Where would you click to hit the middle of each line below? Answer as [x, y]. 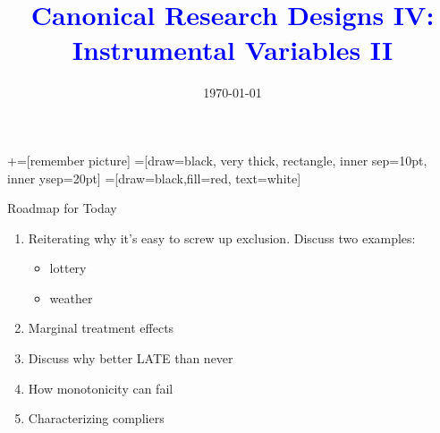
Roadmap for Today [62, 208]
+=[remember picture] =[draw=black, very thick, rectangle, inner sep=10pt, [217, 160]
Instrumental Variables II [233, 50]
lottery [68, 268]
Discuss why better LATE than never [131, 358]
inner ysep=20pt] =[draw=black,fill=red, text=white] [154, 178]
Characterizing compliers [96, 418]
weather [71, 297]
